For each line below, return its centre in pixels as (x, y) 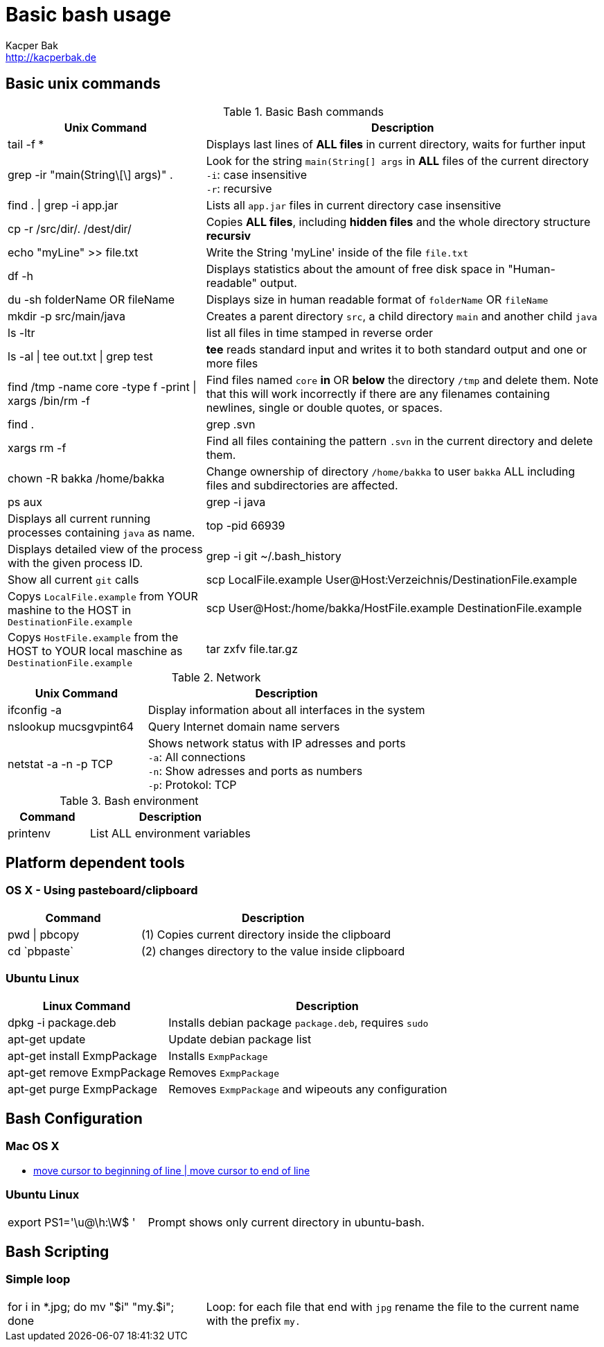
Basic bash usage (88, 15)
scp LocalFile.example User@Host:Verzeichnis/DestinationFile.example (391, 579)
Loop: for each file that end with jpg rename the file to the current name (393, 1306)
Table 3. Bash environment (129, 800)
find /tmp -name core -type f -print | (102, 386)
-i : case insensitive (256, 174)
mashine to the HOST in (70, 610)
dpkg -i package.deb (62, 1022)
